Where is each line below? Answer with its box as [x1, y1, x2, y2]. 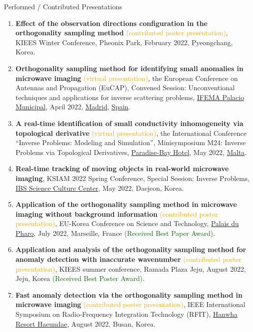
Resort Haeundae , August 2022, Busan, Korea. [15, 318, 155, 329]
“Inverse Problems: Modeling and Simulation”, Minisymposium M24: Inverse [15, 137, 246, 148]
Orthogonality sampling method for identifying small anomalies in [15, 63, 244, 73]
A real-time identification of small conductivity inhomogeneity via [15, 118, 244, 128]
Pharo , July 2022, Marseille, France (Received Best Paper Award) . [15, 228, 215, 238]
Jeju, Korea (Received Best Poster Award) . [15, 273, 145, 283]
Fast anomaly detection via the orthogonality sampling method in [15, 289, 243, 300]
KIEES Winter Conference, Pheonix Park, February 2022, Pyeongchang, [15, 37, 233, 47]
